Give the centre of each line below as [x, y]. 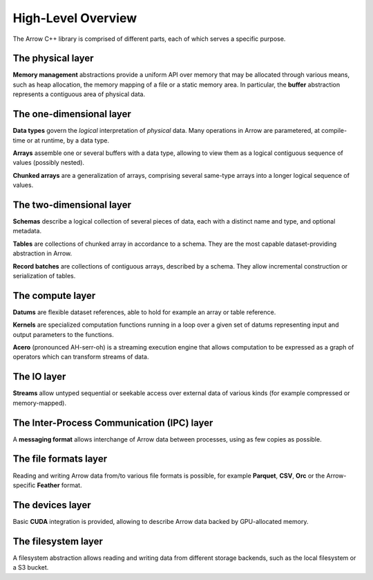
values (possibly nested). [49, 163]
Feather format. [59, 485]
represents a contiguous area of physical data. [79, 94]
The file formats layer [60, 459]
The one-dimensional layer [72, 114]
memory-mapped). [40, 403]
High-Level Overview [75, 18]
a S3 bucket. [31, 568]
